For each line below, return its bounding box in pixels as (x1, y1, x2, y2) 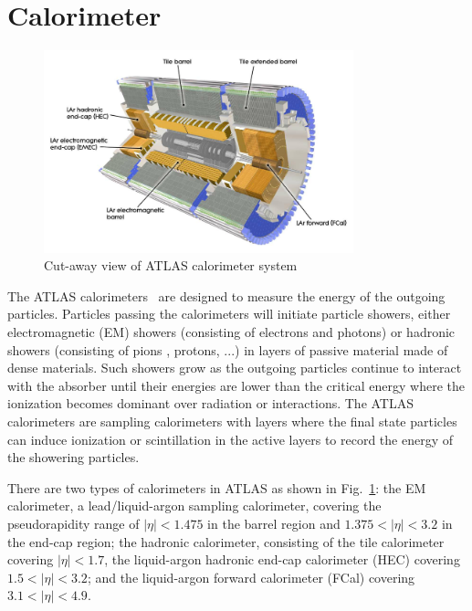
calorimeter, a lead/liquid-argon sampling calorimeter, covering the (7, 496, 382, 515)
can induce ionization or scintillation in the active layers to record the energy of (7, 429, 454, 448)
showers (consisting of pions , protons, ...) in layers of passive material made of (7, 340, 448, 359)
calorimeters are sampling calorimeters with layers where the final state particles (7, 411, 457, 430)
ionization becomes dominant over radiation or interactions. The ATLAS (7, 394, 414, 413)
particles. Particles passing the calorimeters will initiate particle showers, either (7, 304, 451, 323)
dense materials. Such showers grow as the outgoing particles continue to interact (7, 358, 462, 377)
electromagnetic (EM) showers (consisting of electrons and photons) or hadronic (7, 321, 456, 341)
